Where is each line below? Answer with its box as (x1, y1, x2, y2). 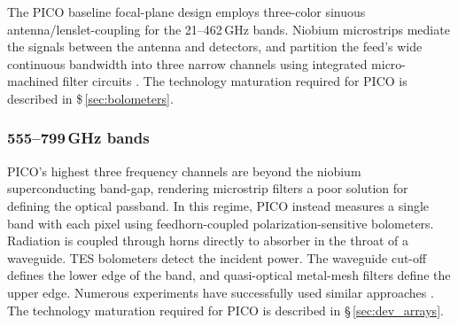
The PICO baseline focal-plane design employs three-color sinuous (7, 3, 366, 20)
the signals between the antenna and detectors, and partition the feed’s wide (7, 37, 423, 56)
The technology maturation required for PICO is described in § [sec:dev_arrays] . (7, 300, 444, 319)
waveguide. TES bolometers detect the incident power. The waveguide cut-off (7, 248, 427, 267)
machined (7, 72, 58, 90)
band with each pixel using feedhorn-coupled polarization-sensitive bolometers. (7, 213, 434, 232)
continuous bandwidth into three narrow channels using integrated (7, 54, 368, 73)
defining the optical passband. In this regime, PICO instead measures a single (7, 196, 430, 214)
